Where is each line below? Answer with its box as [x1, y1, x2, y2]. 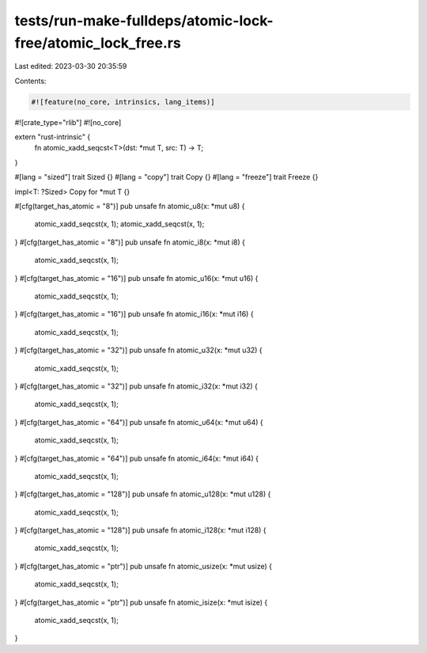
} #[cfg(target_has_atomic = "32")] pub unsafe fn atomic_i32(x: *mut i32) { [14, 381, 259, 391]
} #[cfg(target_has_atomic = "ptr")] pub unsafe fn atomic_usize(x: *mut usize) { [14, 561, 273, 571]
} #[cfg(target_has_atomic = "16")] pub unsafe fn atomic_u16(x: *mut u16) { [14, 273, 259, 283]
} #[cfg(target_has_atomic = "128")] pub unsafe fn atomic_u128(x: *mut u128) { [14, 489, 271, 499]
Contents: [14, 76, 47, 85]
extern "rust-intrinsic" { [14, 132, 91, 142]
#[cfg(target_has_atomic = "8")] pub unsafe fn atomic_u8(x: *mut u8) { [14, 202, 245, 211]
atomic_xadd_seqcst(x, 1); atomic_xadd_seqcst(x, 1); [34, 219, 205, 229]
